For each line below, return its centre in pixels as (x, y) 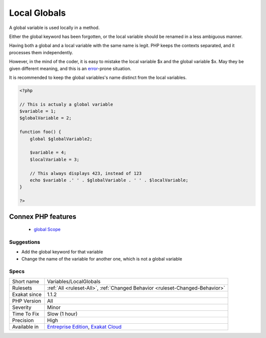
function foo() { (40, 132)
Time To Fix (26, 314)
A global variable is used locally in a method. (54, 28)
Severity (22, 307)
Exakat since (27, 294)
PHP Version (27, 301)
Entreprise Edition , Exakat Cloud (84, 327)
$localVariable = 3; (55, 159)
